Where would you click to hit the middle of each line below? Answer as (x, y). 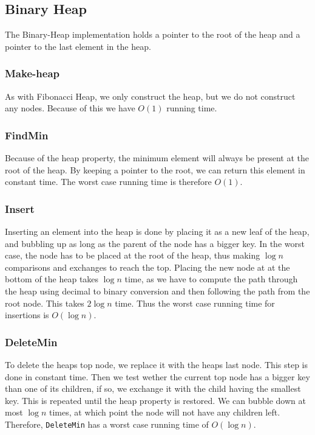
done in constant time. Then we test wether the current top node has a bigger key (157, 376)
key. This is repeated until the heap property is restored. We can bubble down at (155, 400)
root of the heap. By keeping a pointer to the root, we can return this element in (155, 169)
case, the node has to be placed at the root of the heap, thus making (133, 255)
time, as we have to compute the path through (211, 279)
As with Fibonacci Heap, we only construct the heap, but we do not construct (150, 96)
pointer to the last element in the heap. (78, 46)
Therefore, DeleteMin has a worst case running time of (107, 424)
